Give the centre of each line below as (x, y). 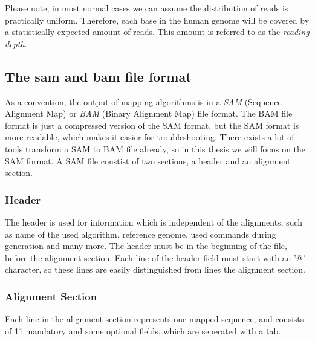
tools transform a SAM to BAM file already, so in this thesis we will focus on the (155, 148)
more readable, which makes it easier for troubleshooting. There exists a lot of (150, 137)
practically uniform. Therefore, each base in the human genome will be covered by (157, 20)
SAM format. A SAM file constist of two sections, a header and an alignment (148, 161)
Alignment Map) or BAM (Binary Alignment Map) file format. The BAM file (149, 113)
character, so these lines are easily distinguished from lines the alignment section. (155, 269)
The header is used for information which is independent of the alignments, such (154, 222)
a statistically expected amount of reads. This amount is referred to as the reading (157, 32)
